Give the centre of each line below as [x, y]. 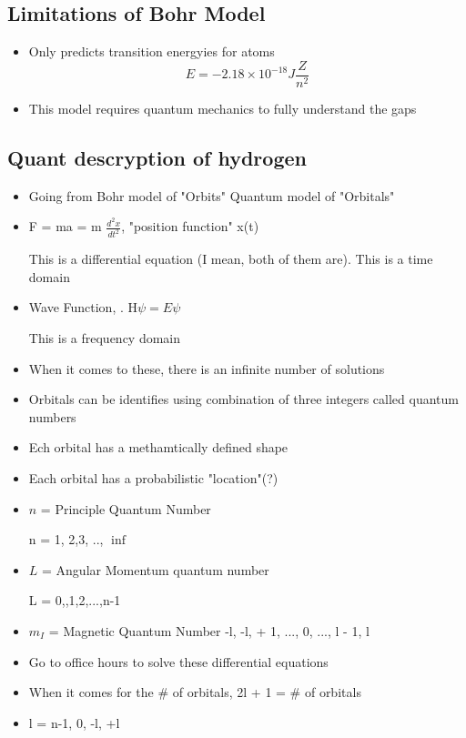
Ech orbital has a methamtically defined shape [158, 447]
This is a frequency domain [105, 337]
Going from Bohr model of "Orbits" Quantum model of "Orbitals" [212, 195]
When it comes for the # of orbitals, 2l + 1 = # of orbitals [195, 692]
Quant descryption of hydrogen [157, 157]
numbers [52, 416]
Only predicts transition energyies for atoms [152, 51]
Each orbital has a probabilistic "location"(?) [153, 477]
